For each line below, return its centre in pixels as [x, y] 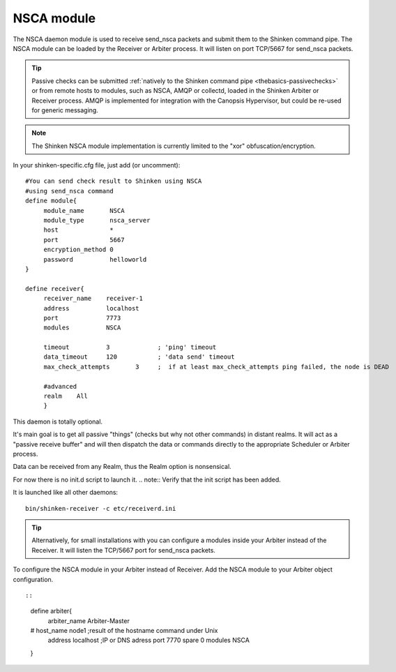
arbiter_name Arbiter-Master [89, 620]
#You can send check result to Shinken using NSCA [114, 181]
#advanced [60, 386]
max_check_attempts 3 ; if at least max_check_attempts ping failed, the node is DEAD [216, 367]
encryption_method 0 [79, 250]
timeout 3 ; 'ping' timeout [130, 348]
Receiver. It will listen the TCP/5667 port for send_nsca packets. [124, 550]
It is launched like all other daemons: [66, 493]
